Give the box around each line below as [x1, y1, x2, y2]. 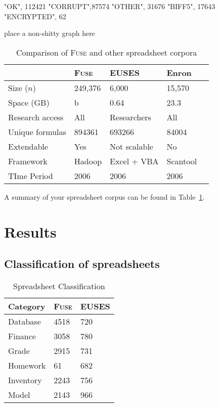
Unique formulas [8, 125, 66, 138]
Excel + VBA [110, 155, 159, 167]
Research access [8, 111, 64, 123]
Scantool [166, 155, 197, 167]
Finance [8, 330, 36, 342]
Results [4, 221, 57, 242]
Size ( [8, 81, 28, 94]
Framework [8, 155, 48, 167]
